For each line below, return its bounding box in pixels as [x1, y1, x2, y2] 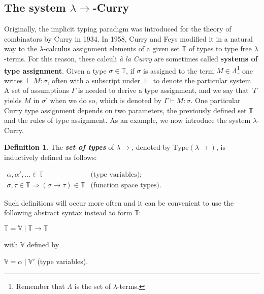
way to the [4, 43, 37, 54]
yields [4, 95, 22, 106]
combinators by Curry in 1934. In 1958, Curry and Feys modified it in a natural [4, 33, 253, 44]
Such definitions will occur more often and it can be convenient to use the [4, 197, 234, 208]
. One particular [190, 95, 241, 106]
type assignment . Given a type [4, 65, 107, 76]
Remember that [16, 281, 65, 291]
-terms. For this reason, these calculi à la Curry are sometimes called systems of [4, 53, 258, 63]
